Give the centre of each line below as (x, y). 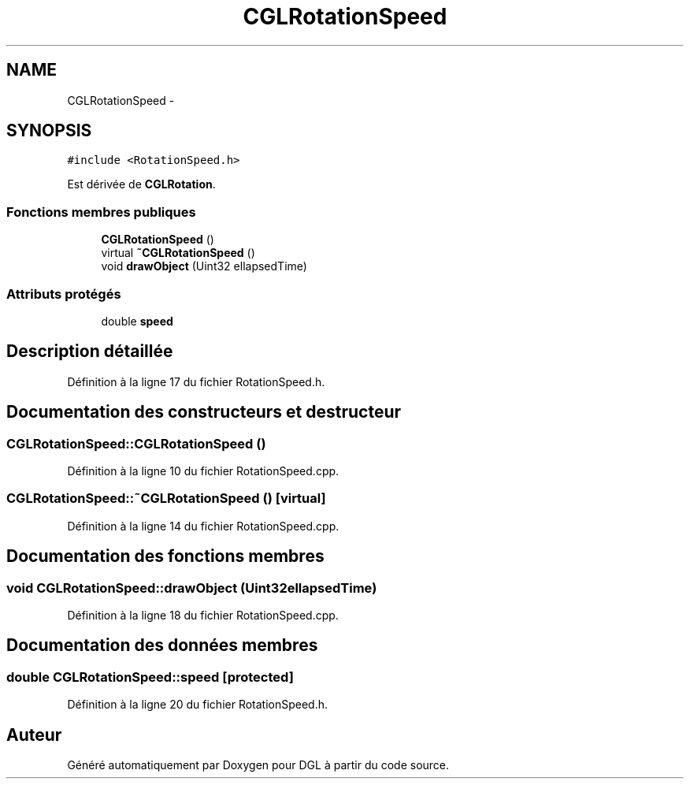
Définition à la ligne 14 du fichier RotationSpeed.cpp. (203, 526)
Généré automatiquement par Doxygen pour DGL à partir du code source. (258, 765)
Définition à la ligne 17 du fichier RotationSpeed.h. (196, 381)
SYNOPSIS (49, 131)
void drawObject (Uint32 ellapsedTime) (204, 266)
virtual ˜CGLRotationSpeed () (178, 253)
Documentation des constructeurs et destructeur (204, 412)
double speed (137, 321)
